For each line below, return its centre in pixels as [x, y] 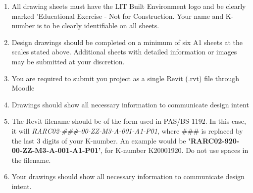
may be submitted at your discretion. [68, 61]
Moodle [23, 88]
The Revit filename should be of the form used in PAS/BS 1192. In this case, [129, 121]
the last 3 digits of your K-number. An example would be [99, 140]
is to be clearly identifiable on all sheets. [98, 25]
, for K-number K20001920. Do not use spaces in [175, 150]
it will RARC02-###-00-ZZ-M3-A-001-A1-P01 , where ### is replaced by [127, 130]
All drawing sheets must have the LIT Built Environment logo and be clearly [129, 6]
